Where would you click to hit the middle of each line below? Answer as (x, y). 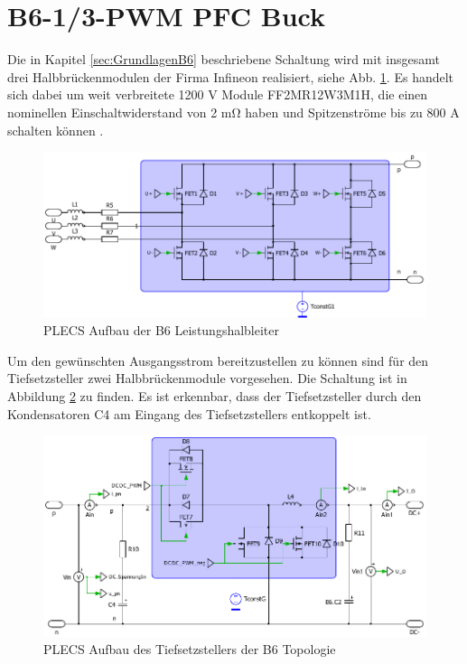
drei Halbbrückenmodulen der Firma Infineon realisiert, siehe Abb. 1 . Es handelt (231, 76)
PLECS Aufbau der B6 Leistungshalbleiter (162, 330)
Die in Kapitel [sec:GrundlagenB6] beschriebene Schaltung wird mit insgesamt (224, 59)
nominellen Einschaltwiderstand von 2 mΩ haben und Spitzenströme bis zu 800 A (233, 112)
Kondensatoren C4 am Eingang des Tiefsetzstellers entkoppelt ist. (189, 413)
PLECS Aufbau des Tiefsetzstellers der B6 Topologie (190, 649)
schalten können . (56, 130)
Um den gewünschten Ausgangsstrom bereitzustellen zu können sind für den (218, 360)
